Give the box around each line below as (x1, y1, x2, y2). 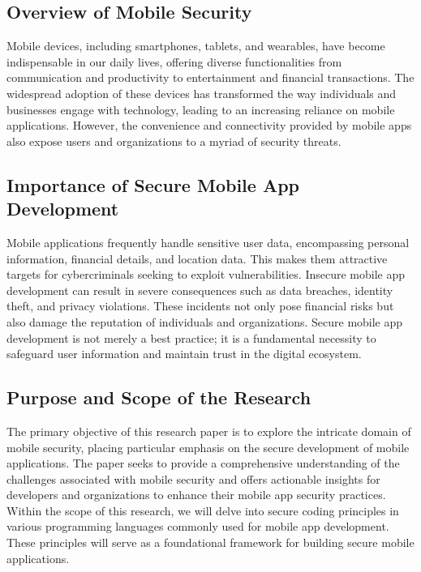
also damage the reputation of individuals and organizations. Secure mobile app (6, 313, 403, 330)
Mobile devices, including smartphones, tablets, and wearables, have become (6, 37, 385, 54)
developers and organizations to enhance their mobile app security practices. (6, 486, 386, 503)
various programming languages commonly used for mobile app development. (6, 518, 389, 535)
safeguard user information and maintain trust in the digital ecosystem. (6, 345, 362, 362)
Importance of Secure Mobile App (6, 172, 299, 197)
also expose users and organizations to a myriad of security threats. (6, 132, 342, 149)
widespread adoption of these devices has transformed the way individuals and (6, 84, 397, 101)
